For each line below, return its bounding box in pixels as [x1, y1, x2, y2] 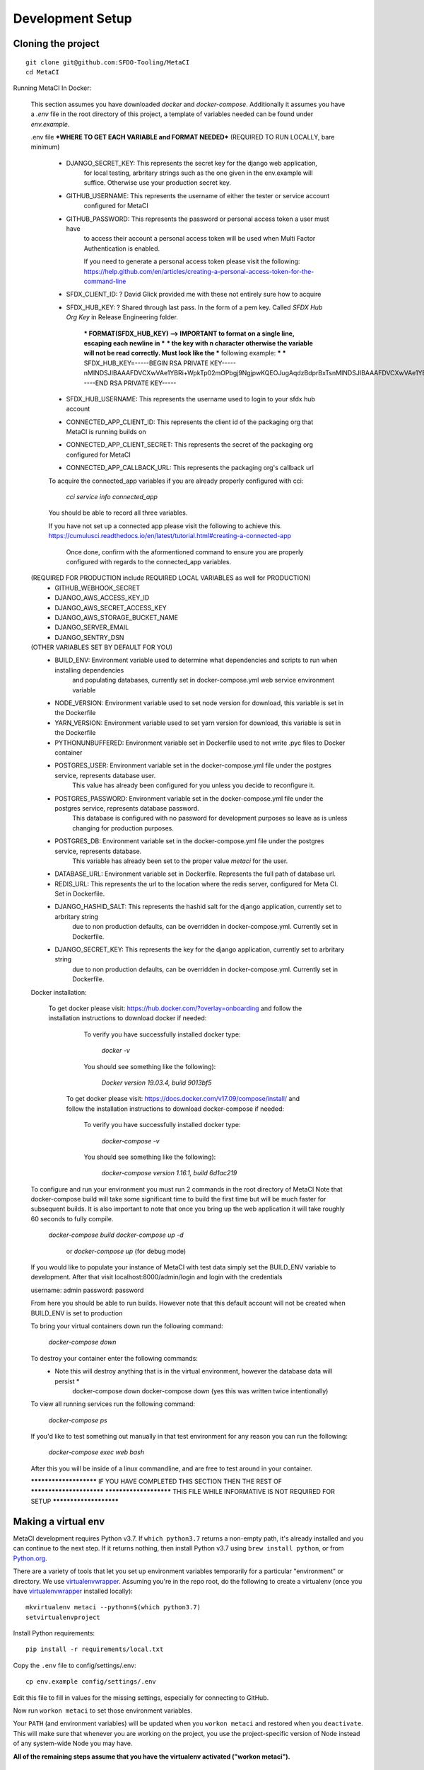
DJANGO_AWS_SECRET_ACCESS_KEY [54, 603, 167, 612]
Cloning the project [13, 38, 100, 50]
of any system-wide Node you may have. [13, 1739, 133, 1748]
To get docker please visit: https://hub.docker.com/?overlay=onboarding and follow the [48, 1004, 302, 1012]
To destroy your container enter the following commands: [30, 1354, 198, 1362]
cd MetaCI [25, 68, 59, 76]
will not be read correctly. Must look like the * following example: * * [83, 349, 286, 358]
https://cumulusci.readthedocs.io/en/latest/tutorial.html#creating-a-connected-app [48, 532, 292, 540]
